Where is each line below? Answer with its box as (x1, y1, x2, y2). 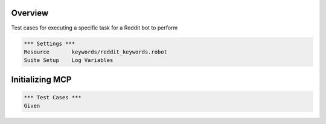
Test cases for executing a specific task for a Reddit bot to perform (11, 24, 178, 31)
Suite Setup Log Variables (24, 57, 113, 64)
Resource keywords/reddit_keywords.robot (24, 48, 167, 55)
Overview (11, 8, 49, 18)
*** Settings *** (24, 40, 75, 47)
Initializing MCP (11, 74, 72, 84)
